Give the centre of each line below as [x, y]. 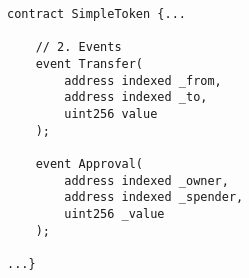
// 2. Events [78, 47]
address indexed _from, [143, 80]
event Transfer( [89, 63]
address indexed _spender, [154, 197]
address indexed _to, [136, 97]
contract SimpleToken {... [96, 14]
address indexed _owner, [146, 180]
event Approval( [89, 163]
